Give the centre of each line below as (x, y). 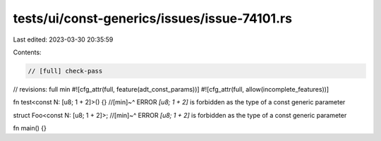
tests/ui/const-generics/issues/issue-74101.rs (153, 18)
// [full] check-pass (65, 71)
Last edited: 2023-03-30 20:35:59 (63, 39)
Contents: (27, 52)
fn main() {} (30, 128)
